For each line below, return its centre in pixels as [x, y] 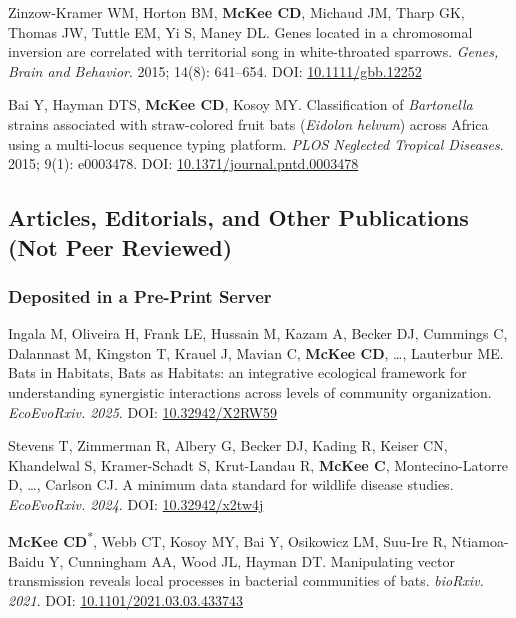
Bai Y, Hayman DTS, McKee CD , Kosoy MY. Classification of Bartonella [240, 104]
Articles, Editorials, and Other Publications [238, 217]
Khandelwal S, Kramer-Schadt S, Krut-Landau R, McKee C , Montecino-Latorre [258, 464]
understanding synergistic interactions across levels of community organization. [250, 391]
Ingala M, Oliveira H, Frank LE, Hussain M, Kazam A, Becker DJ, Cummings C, [258, 333]
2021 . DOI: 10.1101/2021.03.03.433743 [125, 599]
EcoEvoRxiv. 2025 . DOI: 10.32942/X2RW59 [143, 411]
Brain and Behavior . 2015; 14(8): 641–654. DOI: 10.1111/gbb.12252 [215, 70]
